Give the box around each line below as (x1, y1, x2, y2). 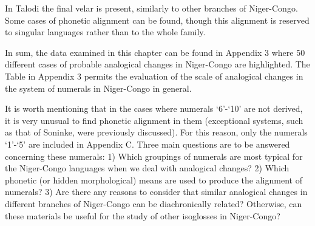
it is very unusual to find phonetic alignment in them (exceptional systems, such (5, 114, 303, 126)
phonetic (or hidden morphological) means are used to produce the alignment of (5, 173, 302, 186)
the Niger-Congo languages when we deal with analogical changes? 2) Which (5, 162, 290, 174)
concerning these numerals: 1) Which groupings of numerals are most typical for (5, 149, 303, 162)
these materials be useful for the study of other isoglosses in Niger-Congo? (5, 209, 280, 222)
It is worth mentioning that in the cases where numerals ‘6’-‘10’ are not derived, (5, 102, 303, 115)
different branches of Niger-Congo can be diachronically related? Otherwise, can (5, 197, 302, 210)
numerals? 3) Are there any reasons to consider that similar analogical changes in (5, 185, 308, 198)
